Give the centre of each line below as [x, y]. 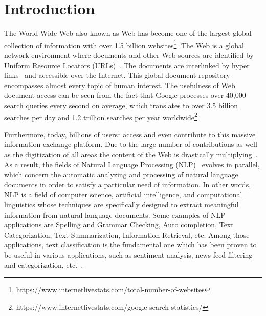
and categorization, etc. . [44, 265]
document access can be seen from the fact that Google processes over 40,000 [125, 95]
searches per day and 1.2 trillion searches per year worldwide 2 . [102, 116]
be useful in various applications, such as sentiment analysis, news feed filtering [128, 254]
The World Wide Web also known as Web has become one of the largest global [128, 33]
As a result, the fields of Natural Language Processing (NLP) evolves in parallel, [132, 164]
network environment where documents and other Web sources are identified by [129, 55]
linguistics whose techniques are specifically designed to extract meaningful [121, 204]
